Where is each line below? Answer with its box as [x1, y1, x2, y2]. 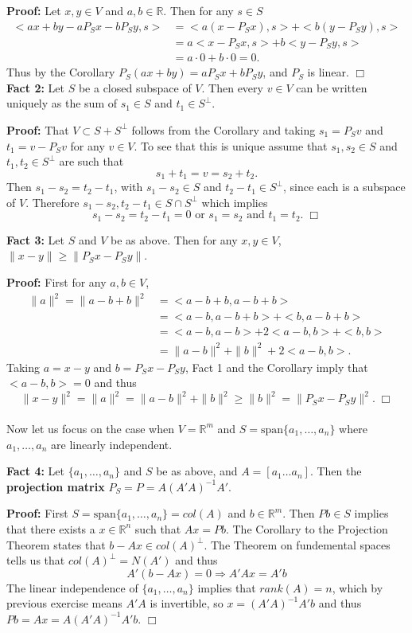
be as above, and [156, 463, 238, 479]
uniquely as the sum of [6, 95, 117, 111]
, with [114, 178, 143, 195]
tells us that [6, 552, 65, 569]
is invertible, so [150, 595, 223, 612]
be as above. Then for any [111, 231, 238, 248]
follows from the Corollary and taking [131, 121, 316, 138]
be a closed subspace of [78, 79, 192, 96]
